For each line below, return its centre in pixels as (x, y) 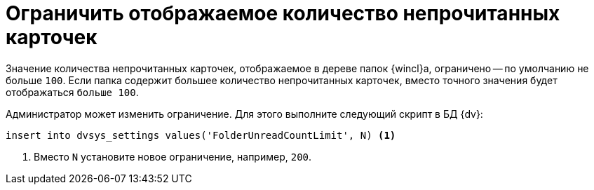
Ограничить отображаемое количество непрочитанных (283, 13)
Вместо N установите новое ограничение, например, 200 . (173, 156)
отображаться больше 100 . (72, 92)
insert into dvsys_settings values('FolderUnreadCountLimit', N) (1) (201, 135)
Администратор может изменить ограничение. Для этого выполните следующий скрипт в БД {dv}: (244, 114)
